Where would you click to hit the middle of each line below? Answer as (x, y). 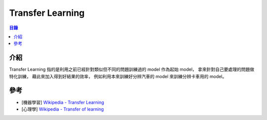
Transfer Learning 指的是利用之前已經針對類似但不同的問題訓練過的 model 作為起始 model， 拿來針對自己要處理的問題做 (132, 70)
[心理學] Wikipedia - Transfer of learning (63, 109)
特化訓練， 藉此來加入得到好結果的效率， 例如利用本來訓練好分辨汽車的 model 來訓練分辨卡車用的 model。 (118, 76)
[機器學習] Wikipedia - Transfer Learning (63, 102)
